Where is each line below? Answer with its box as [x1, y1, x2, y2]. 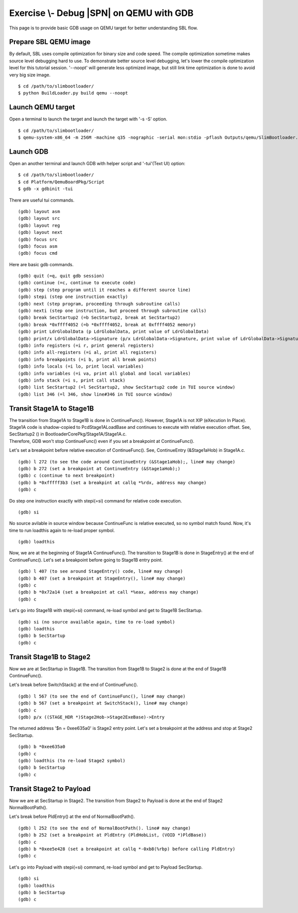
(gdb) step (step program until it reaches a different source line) [18, 287, 191, 293]
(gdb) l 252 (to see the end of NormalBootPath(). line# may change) [18, 825, 191, 831]
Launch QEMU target [9, 103, 75, 111]
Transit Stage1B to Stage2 [9, 652, 91, 661]
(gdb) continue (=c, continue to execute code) [18, 280, 136, 286]
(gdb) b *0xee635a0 [18, 744, 66, 750]
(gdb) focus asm [18, 243, 58, 249]
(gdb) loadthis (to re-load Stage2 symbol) [18, 758, 126, 763]
